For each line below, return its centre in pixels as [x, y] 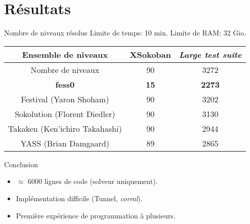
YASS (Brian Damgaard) [65, 143]
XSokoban [150, 54]
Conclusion [21, 164]
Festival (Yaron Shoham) [65, 99]
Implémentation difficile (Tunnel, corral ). [79, 198]
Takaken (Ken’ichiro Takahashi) [65, 128]
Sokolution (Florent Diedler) [65, 114]
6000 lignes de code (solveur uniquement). [93, 181]
